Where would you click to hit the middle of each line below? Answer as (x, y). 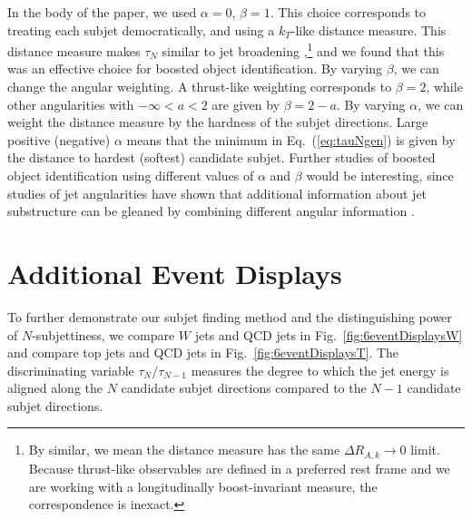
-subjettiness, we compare (103, 334)
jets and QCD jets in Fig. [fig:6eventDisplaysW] (329, 334)
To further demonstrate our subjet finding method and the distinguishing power (230, 316)
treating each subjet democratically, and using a (141, 29)
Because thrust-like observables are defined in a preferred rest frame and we (239, 468)
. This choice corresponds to (348, 12)
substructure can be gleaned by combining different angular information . (211, 211)
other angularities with (71, 104)
